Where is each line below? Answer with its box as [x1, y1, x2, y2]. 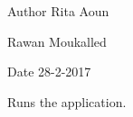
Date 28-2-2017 [7, 62, 91, 81]
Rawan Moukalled [7, 31, 107, 50]
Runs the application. [7, 92, 127, 111]
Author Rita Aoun [7, 2, 109, 20]
